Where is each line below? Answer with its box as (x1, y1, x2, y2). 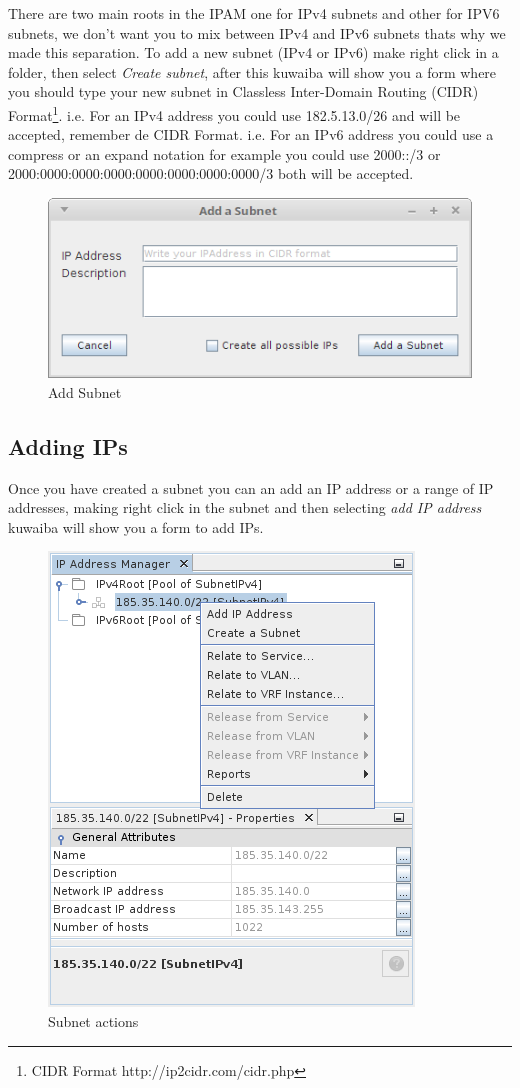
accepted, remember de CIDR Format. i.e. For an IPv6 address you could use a (8, 124, 494, 145)
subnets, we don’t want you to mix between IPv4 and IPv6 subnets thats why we (8, 22, 506, 43)
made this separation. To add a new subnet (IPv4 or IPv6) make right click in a (8, 42, 499, 63)
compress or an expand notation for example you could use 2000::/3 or (8, 143, 441, 164)
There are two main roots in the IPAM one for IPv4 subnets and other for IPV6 (8, 3, 500, 23)
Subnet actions (48, 1010, 139, 1031)
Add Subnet (48, 381, 122, 402)
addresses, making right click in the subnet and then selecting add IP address (8, 497, 482, 518)
